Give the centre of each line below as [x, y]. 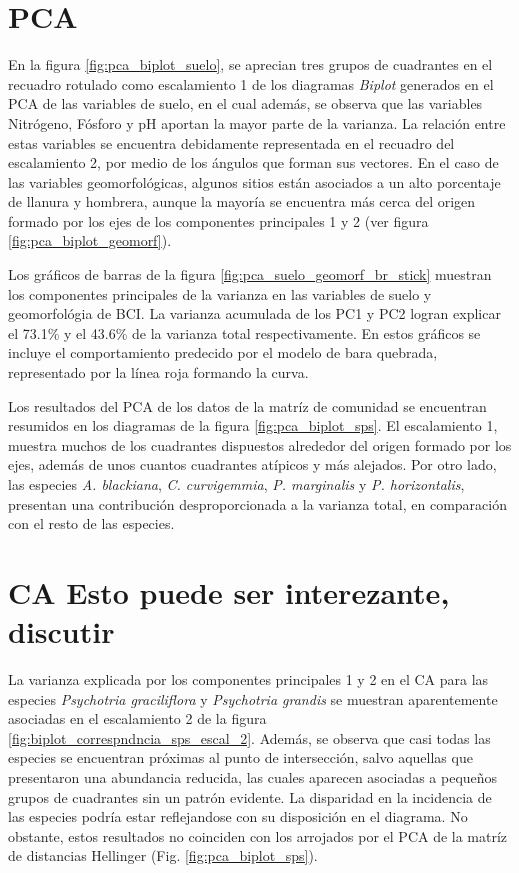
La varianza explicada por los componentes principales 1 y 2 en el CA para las [248, 679]
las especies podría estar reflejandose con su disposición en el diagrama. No [238, 816]
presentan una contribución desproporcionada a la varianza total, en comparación [257, 503]
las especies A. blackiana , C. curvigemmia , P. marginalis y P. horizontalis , [236, 484]
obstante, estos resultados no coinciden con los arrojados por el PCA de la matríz [258, 835]
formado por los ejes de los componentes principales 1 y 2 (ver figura [218, 220]
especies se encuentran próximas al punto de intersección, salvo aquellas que [240, 757]
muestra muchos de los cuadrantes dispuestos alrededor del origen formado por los [260, 444]
